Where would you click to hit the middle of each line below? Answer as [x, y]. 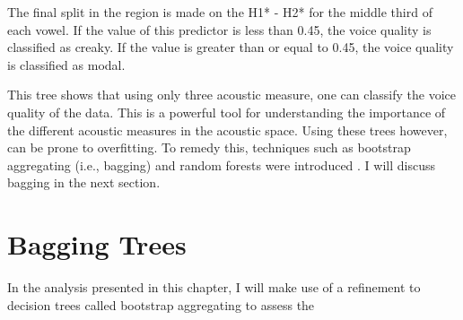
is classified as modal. [66, 64]
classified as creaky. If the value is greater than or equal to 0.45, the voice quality [231, 47]
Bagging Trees [97, 244]
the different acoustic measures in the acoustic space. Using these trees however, [227, 130]
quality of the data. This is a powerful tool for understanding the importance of [227, 112]
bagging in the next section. [84, 182]
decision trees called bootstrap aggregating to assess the [161, 304]
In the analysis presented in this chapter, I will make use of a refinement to [214, 287]
